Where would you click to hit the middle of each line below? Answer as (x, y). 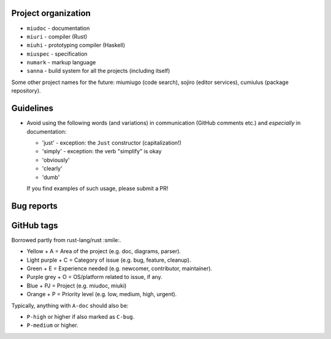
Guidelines (32, 108)
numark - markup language (61, 63)
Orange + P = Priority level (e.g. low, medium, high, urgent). (102, 294)
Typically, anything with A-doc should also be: (70, 305)
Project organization (51, 13)
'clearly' (52, 169)
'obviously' (56, 160)
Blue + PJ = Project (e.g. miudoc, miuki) (77, 286)
